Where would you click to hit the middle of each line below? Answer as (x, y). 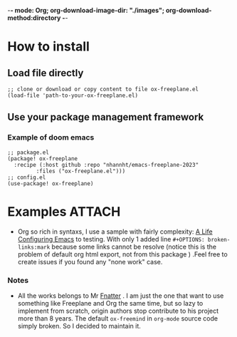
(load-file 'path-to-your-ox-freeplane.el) (73, 95)
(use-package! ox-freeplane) (51, 183)
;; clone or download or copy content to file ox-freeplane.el (103, 89)
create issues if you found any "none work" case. (90, 261)
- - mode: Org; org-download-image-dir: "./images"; (86, 10)
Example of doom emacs (51, 138)
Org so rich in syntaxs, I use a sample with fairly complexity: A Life (115, 232)
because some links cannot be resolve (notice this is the (134, 247)
